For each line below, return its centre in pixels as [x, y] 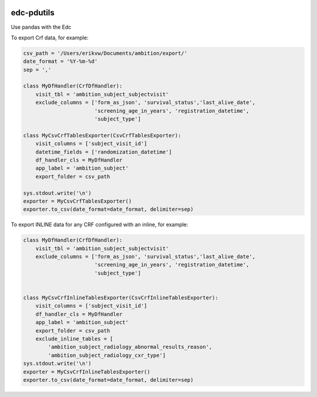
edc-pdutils [33, 13]
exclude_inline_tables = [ [75, 339]
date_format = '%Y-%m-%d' [60, 61]
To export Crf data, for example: [50, 38]
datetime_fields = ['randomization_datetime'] [104, 152]
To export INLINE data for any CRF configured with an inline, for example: [100, 225]
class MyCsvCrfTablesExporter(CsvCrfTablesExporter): [102, 135]
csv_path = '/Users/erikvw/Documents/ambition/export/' [105, 53]
